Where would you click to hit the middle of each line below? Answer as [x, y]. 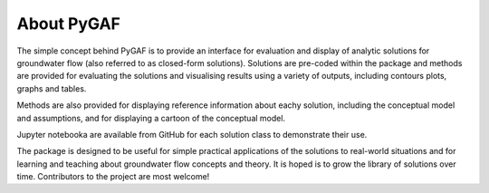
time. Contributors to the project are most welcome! [113, 177]
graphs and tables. [52, 88]
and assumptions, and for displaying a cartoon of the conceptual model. [151, 118]
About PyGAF [69, 24]
